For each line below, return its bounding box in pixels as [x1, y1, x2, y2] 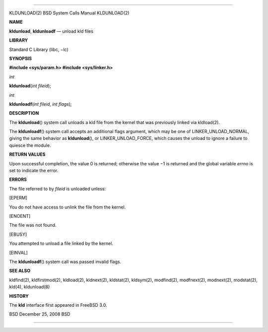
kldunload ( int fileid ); [9, 83, 52, 89]
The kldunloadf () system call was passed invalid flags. [9, 259, 122, 265]
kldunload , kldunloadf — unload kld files [9, 28, 94, 34]
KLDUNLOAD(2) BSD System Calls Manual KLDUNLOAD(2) [9, 10, 130, 16]
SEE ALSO [9, 268, 31, 274]
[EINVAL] [9, 250, 28, 256]
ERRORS [9, 177, 27, 183]
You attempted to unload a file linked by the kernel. [9, 241, 114, 247]
